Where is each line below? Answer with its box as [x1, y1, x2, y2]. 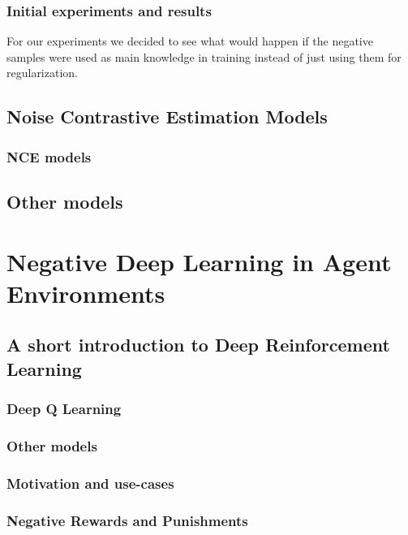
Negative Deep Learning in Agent [6, 244, 392, 278]
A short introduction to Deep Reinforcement [6, 332, 390, 357]
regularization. [6, 64, 78, 81]
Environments [6, 276, 165, 309]
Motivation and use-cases [6, 472, 174, 493]
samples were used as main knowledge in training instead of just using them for [6, 48, 402, 65]
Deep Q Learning [6, 399, 122, 419]
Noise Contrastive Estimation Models [6, 104, 328, 129]
